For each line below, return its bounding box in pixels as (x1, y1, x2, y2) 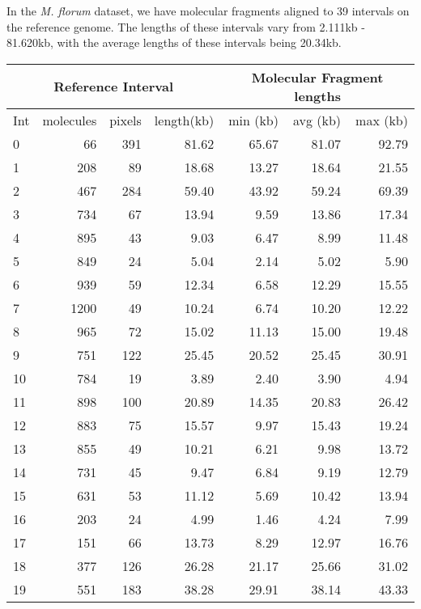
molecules (42, 110, 97, 129)
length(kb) (154, 110, 215, 129)
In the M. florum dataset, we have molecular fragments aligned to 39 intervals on (6, 2, 410, 19)
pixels (109, 110, 142, 129)
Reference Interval (53, 77, 174, 96)
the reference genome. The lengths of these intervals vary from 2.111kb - (6, 18, 365, 35)
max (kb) (355, 110, 408, 129)
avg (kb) (292, 110, 342, 129)
